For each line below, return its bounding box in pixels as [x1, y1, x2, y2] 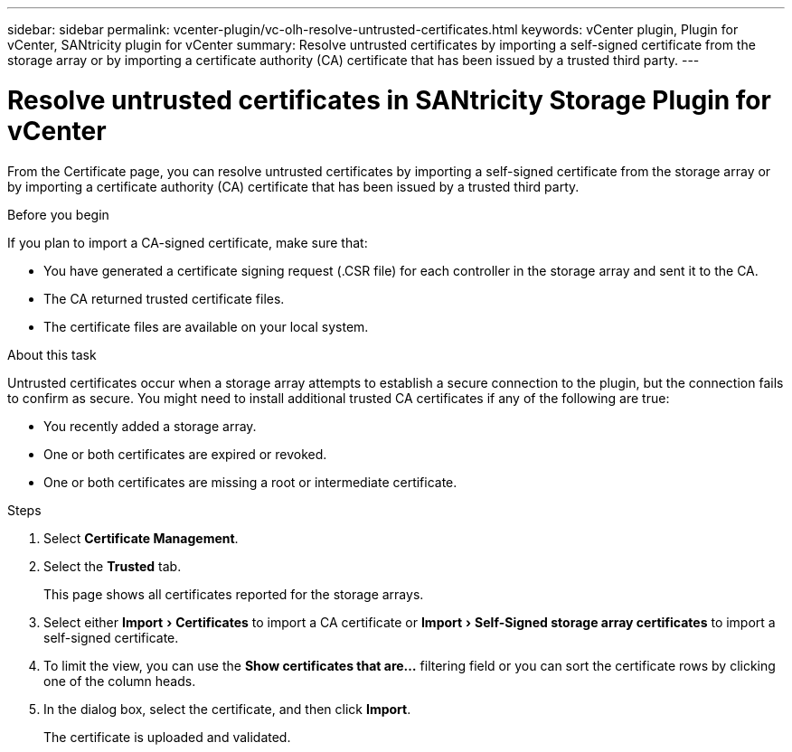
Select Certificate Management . [43, 530, 239, 546]
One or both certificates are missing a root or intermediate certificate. [43, 474, 457, 490]
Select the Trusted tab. [43, 558, 182, 574]
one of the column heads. [43, 672, 196, 689]
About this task [7, 346, 97, 362]
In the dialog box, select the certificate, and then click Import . [43, 700, 411, 717]
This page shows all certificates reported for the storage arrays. [43, 586, 424, 602]
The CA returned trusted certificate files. [43, 290, 285, 306]
